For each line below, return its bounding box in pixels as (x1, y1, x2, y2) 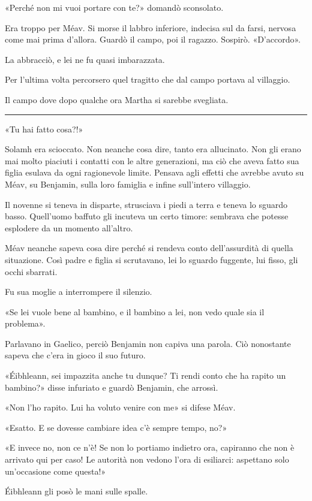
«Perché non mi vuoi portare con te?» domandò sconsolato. (5, 1, 224, 13)
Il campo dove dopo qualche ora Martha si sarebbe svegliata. (5, 93, 229, 105)
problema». (5, 317, 46, 330)
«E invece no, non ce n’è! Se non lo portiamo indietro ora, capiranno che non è (5, 441, 295, 454)
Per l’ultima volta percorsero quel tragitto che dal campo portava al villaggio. (5, 73, 290, 86)
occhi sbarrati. (5, 265, 58, 277)
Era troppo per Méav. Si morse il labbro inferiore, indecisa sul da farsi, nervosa (5, 21, 296, 34)
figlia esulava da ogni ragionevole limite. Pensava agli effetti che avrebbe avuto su (5, 166, 304, 179)
